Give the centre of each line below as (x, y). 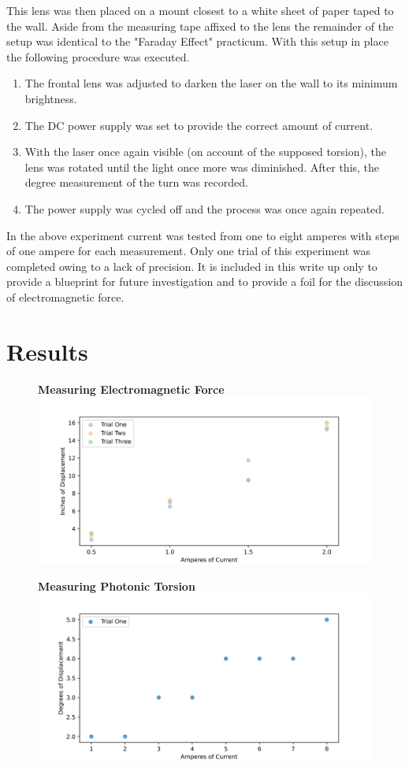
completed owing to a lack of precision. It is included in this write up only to (192, 266)
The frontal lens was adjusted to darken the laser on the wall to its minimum (211, 83)
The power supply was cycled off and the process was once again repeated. (205, 208)
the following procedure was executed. (98, 56)
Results (47, 351)
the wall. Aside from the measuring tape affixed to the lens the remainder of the (200, 26)
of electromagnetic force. (65, 296)
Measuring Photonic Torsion (117, 585)
